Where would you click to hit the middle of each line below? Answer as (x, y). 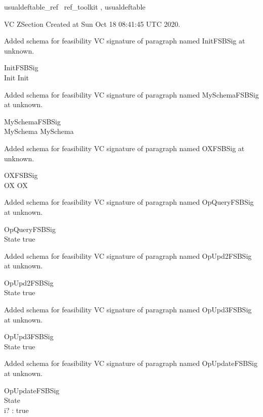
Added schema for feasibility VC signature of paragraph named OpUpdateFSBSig (131, 363)
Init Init (17, 77)
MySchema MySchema (39, 131)
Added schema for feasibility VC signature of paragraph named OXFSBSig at (124, 148)
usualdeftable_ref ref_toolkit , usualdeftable (75, 7)
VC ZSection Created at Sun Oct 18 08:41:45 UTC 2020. (92, 24)
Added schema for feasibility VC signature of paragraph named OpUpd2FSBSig (128, 256)
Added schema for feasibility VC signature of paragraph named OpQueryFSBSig (129, 202)
